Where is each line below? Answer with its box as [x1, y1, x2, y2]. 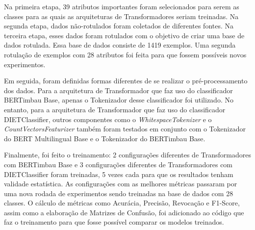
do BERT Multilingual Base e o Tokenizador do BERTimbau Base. [4, 133, 205, 143]
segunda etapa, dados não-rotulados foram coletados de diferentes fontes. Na [4, 21, 234, 31]
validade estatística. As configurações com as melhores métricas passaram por [4, 179, 237, 189]
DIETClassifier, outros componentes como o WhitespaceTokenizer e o [4, 114, 212, 124]
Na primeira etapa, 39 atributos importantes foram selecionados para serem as [4, 1, 239, 11]
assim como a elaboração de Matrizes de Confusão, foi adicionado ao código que [4, 207, 244, 217]
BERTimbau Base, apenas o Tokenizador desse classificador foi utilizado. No [4, 95, 233, 105]
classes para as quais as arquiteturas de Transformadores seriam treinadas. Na [4, 11, 239, 21]
